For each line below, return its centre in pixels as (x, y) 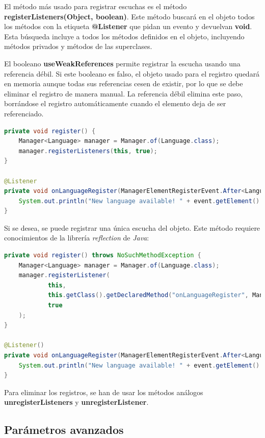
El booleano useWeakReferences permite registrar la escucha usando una (122, 63)
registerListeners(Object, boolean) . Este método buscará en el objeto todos (129, 16)
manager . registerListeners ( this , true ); (88, 151)
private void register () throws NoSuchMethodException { (103, 256)
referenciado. (24, 113)
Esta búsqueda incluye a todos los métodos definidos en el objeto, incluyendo (124, 36)
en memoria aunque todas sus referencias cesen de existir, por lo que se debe (124, 83)
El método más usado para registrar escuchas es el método (96, 6)
